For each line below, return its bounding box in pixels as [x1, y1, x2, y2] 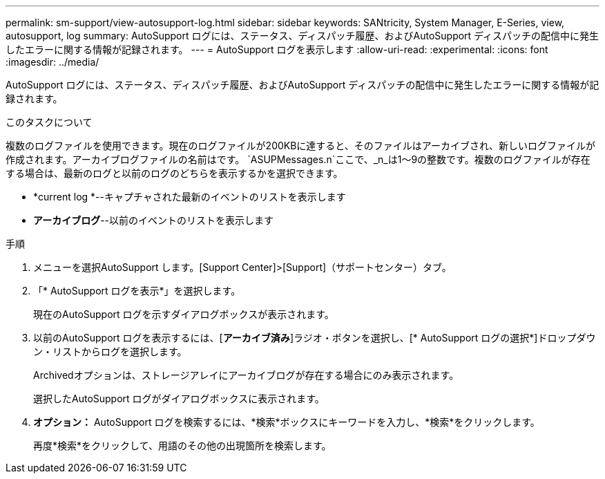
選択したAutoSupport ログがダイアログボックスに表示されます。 [33, 393, 325, 404]
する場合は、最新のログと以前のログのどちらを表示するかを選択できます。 [6, 167, 343, 179]
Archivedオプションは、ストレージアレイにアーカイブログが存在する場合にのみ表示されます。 [33, 369, 459, 381]
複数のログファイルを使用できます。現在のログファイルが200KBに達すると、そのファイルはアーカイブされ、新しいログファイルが [6, 140, 596, 151]
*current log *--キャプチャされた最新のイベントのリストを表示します [33, 191, 346, 203]
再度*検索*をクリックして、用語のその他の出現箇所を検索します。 [33, 440, 332, 451]
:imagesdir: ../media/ [6, 56, 99, 68]
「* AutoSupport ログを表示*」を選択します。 [33, 285, 241, 297]
